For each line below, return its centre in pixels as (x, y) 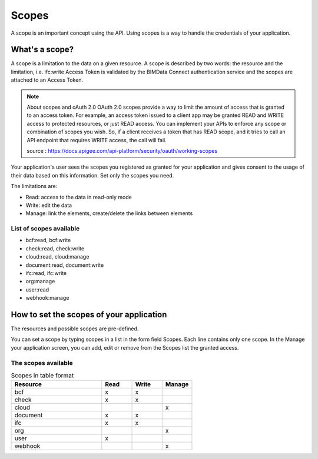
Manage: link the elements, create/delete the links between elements (109, 213)
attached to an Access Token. (47, 80)
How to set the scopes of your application (89, 315)
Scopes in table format (42, 376)
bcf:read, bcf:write (48, 240)
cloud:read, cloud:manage (57, 257)
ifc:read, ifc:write (46, 273)
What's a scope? (42, 50)
